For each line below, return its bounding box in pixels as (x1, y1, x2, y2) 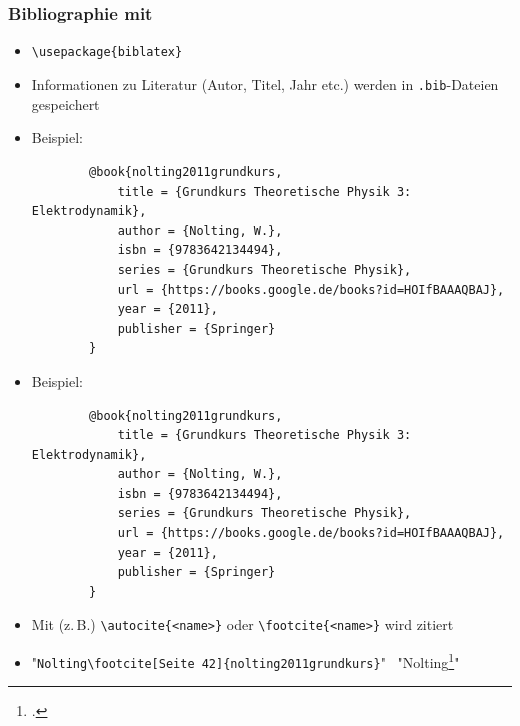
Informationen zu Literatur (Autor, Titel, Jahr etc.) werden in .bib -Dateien (31, 74, 499, 95)
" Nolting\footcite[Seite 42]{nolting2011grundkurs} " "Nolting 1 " (31, 649, 460, 672)
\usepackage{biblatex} (31, 45, 183, 60)
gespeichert (31, 93, 100, 114)
